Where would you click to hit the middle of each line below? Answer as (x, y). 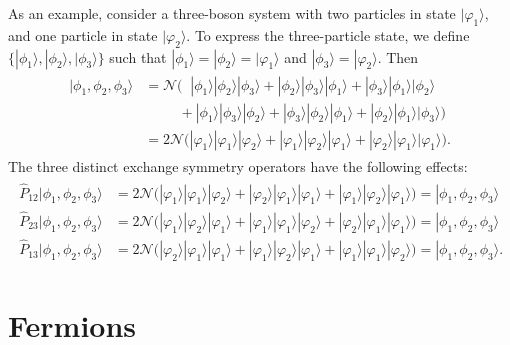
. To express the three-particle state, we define (328, 34)
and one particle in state (83, 34)
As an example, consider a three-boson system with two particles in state (232, 13)
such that (138, 56)
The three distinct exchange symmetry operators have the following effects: (238, 165)
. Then (398, 56)
